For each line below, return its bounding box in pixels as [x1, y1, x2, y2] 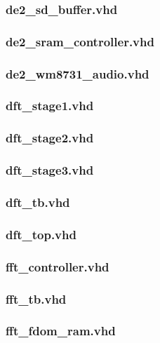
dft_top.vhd [6, 225, 76, 243]
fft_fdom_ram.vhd [6, 322, 116, 339]
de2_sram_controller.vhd [6, 32, 154, 50]
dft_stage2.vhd [6, 129, 94, 147]
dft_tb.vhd [6, 193, 70, 210]
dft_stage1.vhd [6, 97, 94, 114]
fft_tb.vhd [6, 290, 67, 307]
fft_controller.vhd [6, 257, 109, 275]
